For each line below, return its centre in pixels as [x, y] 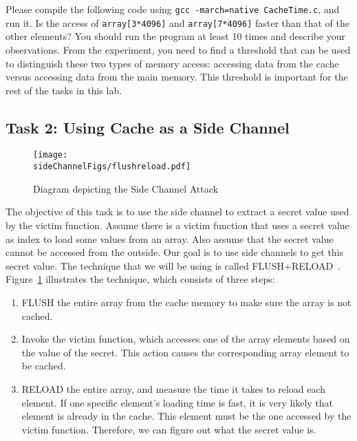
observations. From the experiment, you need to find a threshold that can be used [178, 49]
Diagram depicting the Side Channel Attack [126, 188]
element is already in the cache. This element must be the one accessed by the [186, 416]
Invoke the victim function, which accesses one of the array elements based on [186, 339]
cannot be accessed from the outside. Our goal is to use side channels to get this [175, 252]
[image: [51, 155]
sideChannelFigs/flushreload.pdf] [112, 167]
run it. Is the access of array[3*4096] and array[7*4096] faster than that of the [177, 22]
